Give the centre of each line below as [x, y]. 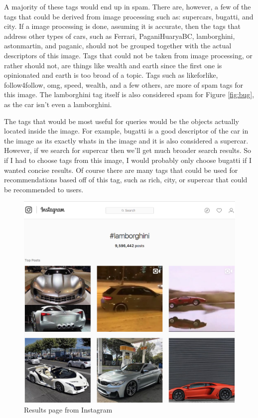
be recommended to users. [44, 189]
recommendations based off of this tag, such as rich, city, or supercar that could [126, 180]
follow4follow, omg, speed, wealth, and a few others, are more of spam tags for [124, 84]
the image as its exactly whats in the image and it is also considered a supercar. [126, 140]
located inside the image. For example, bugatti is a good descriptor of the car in [126, 131]
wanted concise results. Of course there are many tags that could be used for [121, 170]
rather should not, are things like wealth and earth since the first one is [113, 65]
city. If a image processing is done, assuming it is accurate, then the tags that [123, 26]
